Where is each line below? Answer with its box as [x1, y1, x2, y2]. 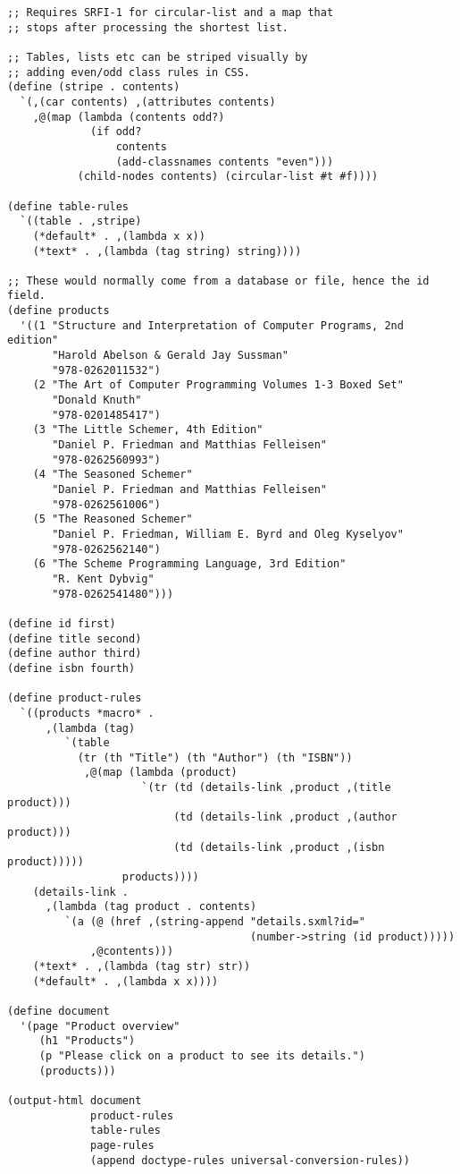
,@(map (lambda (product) [83, 766, 238, 779]
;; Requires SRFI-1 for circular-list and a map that [7, 6, 334, 19]
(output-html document [7, 1093, 142, 1107]
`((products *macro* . [20, 706, 155, 719]
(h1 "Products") [38, 1034, 136, 1048]
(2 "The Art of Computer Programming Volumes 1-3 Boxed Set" [32, 379, 404, 392]
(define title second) [7, 632, 142, 645]
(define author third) [7, 647, 142, 660]
